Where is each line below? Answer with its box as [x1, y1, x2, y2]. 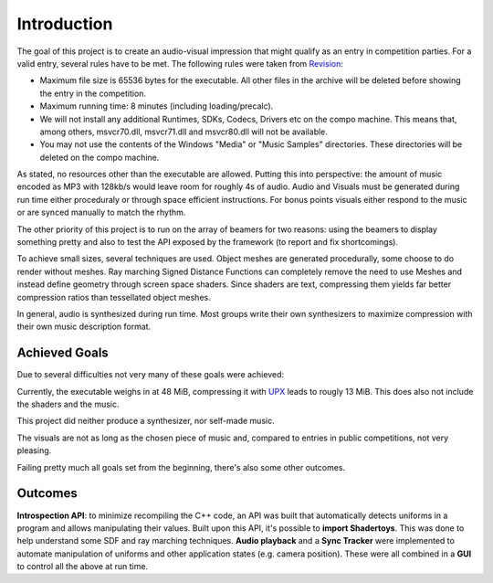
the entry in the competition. [39, 88, 146, 99]
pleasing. [16, 445, 52, 456]
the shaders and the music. [16, 398, 120, 410]
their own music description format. [16, 321, 152, 333]
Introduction [16, 14, 113, 34]
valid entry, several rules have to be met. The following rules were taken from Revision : [16, 58, 344, 69]
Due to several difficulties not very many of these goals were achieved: [16, 369, 285, 380]
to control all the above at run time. [16, 561, 149, 572]
